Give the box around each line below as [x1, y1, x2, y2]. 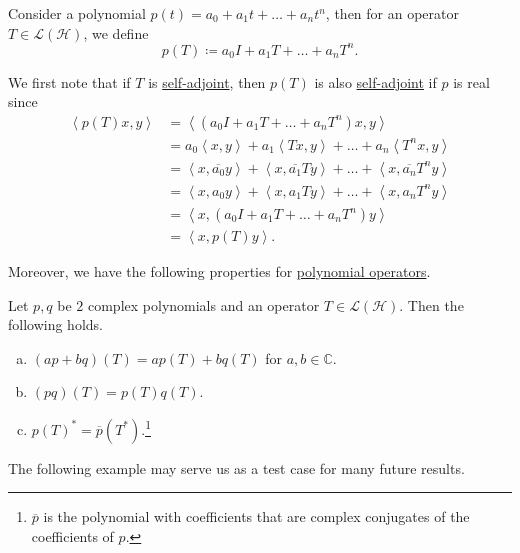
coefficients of [31, 525, 114, 546]
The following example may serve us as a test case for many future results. [8, 457, 465, 478]
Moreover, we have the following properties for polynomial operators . [8, 261, 431, 282]
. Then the [399, 294, 464, 315]
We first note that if [8, 71, 131, 92]
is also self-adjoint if [314, 71, 437, 92]
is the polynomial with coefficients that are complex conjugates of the [43, 506, 470, 527]
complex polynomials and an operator [87, 294, 320, 315]
